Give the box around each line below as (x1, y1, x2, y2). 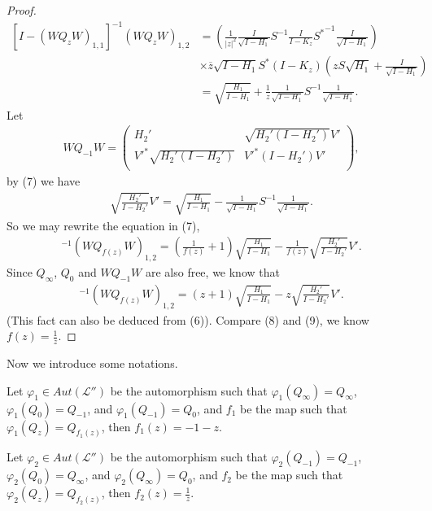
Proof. (7, 2, 37, 18)
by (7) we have (7, 173, 81, 190)
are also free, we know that (145, 263, 280, 280)
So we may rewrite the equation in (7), (7, 216, 200, 234)
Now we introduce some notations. (7, 354, 178, 371)
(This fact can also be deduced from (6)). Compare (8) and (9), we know (7, 311, 369, 328)
